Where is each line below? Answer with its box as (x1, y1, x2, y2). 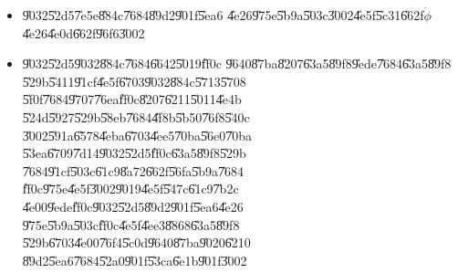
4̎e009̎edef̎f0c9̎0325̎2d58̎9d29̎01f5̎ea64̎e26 (22, 196, 244, 215)
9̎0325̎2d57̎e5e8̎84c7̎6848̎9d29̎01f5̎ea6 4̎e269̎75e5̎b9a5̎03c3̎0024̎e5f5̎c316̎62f (22, 5, 424, 24)
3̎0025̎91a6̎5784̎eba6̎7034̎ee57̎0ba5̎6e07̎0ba (22, 125, 253, 144)
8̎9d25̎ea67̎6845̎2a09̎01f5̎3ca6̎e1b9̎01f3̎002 (22, 250, 247, 269)
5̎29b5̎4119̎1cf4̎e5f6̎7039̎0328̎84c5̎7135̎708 (22, 71, 246, 90)
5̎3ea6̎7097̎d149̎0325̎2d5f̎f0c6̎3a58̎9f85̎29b (22, 143, 246, 163)
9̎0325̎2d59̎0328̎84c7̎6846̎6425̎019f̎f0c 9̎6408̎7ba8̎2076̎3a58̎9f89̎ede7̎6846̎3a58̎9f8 (22, 54, 452, 73)
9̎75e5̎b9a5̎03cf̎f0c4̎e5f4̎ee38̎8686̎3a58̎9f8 (22, 215, 240, 234)
